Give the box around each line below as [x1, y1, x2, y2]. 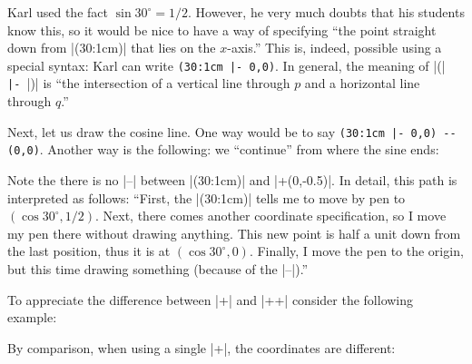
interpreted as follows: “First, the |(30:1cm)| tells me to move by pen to [7, 188, 406, 207]
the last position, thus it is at [7, 241, 171, 261]
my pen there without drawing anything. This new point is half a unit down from [7, 223, 461, 242]
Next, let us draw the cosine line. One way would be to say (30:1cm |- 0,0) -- [7, 122, 457, 141]
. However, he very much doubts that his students [188, 3, 465, 21]
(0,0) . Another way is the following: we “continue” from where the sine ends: [7, 140, 439, 159]
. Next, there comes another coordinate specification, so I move [95, 206, 447, 225]
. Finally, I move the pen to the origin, [249, 241, 464, 261]
